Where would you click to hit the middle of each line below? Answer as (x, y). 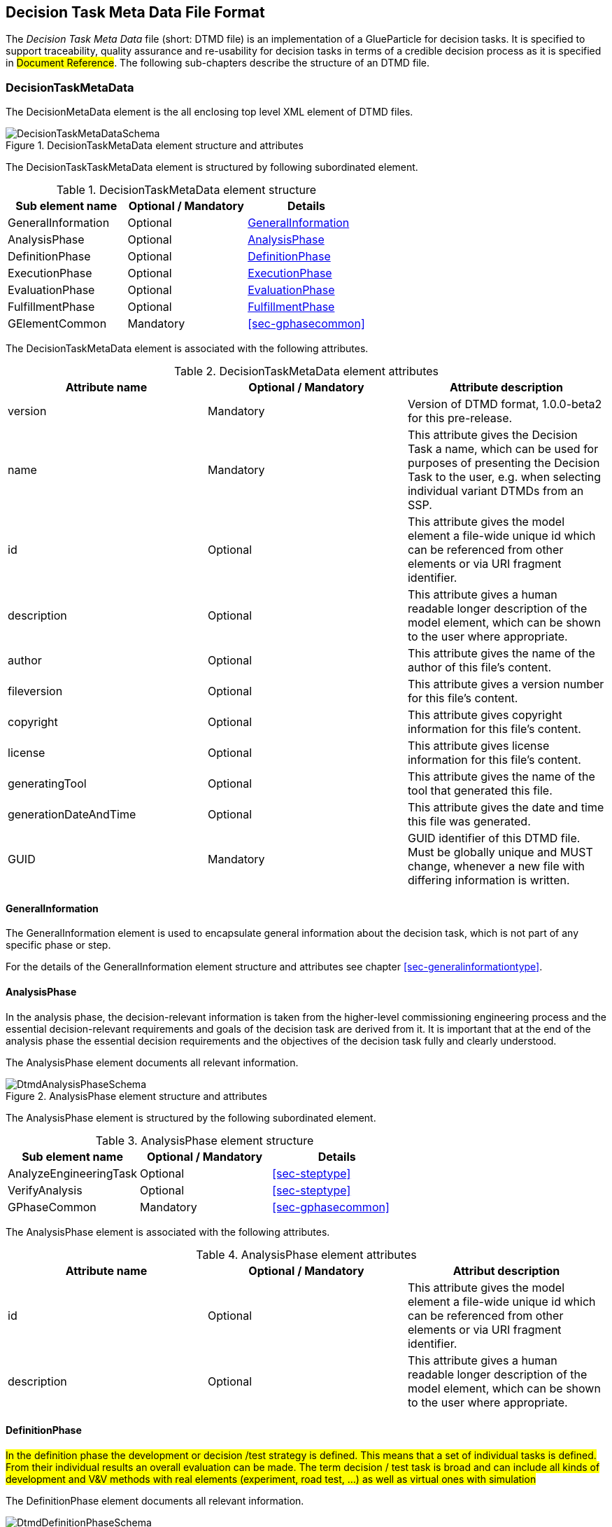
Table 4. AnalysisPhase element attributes (306, 1254)
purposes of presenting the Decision (504, 463)
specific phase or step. (58, 945)
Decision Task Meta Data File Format (135, 12)
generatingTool (47, 784)
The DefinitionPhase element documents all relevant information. (155, 1500)
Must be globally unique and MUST (500, 852)
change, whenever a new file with (496, 866)
